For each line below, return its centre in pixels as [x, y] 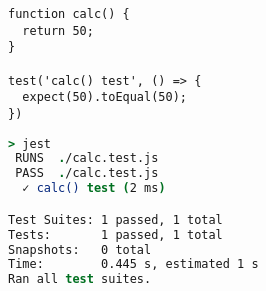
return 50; [58, 30]
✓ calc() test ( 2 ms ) [94, 188]
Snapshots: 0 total [80, 249]
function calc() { [69, 14]
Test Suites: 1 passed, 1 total [115, 219]
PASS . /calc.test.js [87, 173]
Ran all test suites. [80, 279]
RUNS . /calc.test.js [87, 158]
